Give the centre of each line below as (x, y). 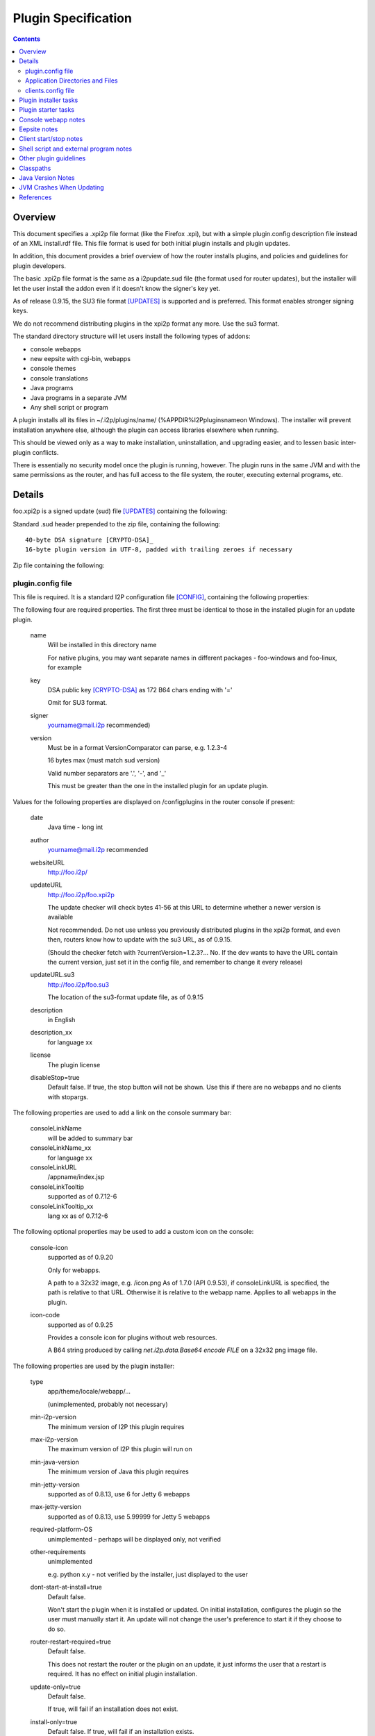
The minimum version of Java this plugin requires (118, 1471)
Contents (27, 39)
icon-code (45, 1315)
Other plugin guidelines (52, 158)
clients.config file (50, 90)
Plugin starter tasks (47, 110)
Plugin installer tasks (49, 100)
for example (65, 667)
